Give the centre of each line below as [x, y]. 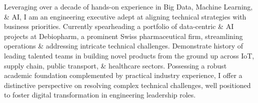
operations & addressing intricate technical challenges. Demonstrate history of [124, 46]
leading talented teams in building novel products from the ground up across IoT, [129, 55]
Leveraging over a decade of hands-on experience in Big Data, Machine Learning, [128, 6]
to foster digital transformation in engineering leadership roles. [100, 95]
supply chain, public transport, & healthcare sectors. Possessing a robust [115, 65]
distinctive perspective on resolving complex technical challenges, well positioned [127, 85]
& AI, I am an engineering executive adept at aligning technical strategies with [125, 16]
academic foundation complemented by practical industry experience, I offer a [123, 75]
